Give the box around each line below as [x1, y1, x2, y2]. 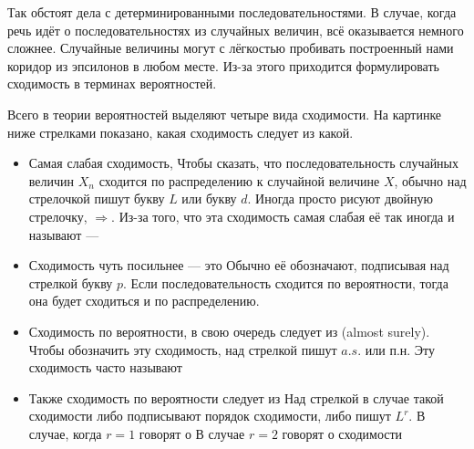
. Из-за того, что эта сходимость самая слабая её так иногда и [111, 206, 455, 225]
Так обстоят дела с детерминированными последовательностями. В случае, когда [7, 3, 457, 21]
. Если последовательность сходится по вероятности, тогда [122, 273, 448, 292]
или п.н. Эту [365, 339, 435, 359]
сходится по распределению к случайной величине [98, 171, 380, 190]
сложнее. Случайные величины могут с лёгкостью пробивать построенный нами [7, 38, 454, 57]
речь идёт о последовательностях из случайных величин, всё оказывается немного [7, 20, 464, 39]
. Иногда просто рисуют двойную [247, 189, 433, 208]
